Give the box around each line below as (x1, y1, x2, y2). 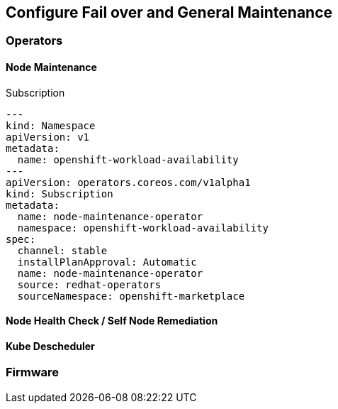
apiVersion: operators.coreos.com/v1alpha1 (6, 176, 251, 188)
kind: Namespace (6, 119, 96, 131)
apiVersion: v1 (6, 131, 90, 143)
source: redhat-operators (17, 278, 162, 290)
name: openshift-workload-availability (17, 153, 239, 165)
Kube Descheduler (6, 339, 95, 352)
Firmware (6, 365, 60, 380)
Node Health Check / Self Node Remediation (6, 315, 218, 327)
